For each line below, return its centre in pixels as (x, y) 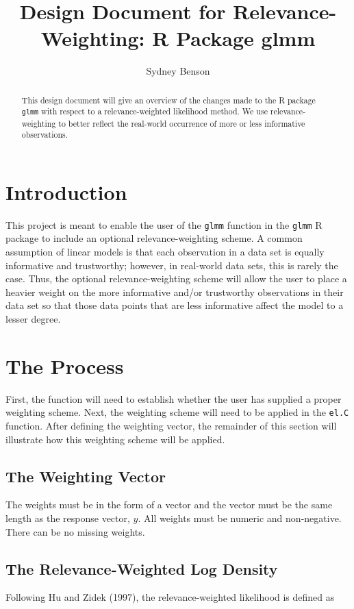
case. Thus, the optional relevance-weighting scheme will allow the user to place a (176, 278)
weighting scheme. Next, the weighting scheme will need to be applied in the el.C (177, 412)
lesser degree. (33, 318)
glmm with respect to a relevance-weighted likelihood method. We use (144, 111)
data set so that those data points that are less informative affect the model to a (175, 305)
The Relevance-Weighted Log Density (142, 568)
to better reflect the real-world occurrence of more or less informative (182, 123)
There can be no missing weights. (75, 531)
